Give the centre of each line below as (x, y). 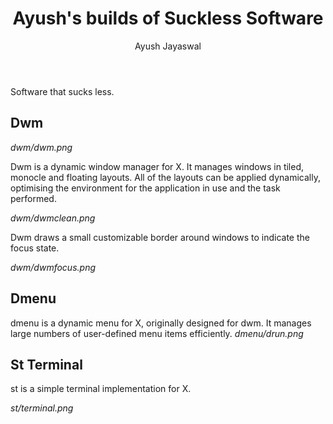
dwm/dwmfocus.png (53, 267)
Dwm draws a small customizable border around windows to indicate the (160, 237)
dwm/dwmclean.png (53, 218)
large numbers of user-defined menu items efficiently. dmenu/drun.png (157, 333)
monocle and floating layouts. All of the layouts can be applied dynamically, (166, 177)
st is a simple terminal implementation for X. (101, 389)
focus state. (35, 248)
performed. (33, 198)
